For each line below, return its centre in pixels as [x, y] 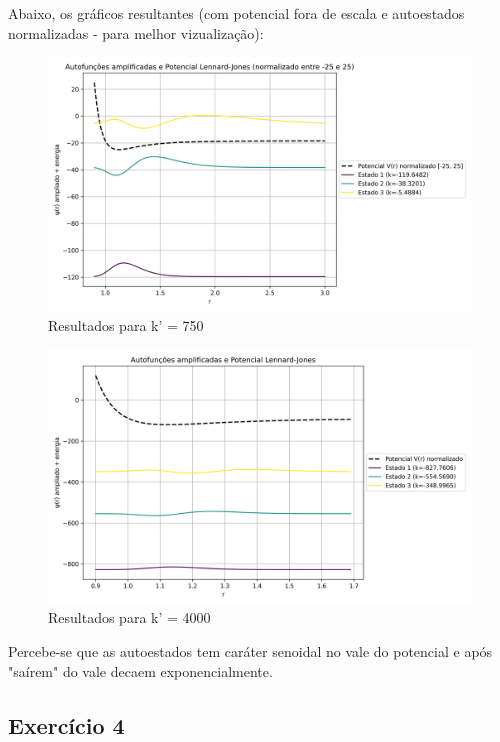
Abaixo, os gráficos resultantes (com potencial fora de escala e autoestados [236, 13]
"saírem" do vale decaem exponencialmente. [140, 670]
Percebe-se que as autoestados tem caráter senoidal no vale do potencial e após [250, 651]
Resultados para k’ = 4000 [129, 617]
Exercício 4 [66, 724]
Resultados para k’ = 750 [126, 325]
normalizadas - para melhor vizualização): [136, 32]
